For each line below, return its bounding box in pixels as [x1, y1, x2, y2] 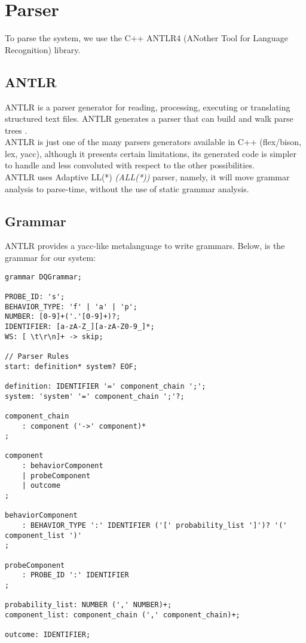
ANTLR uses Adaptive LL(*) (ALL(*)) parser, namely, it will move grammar [5, 171, 290, 183]
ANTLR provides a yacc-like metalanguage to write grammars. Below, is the [5, 239, 285, 252]
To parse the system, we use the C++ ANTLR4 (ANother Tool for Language [5, 32, 288, 44]
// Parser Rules [5, 352, 69, 361]
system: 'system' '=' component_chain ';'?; [5, 392, 185, 401]
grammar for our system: [5, 251, 96, 264]
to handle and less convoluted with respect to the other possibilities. [5, 159, 255, 171]
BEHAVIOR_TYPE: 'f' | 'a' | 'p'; [5, 302, 137, 311]
